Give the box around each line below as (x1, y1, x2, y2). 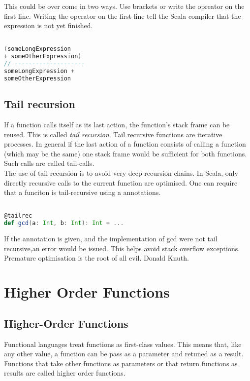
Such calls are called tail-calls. (4, 158, 94, 168)
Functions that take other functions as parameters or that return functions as (4, 358, 238, 368)
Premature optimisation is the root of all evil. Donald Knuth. (4, 253, 189, 263)
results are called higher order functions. (4, 368, 125, 378)
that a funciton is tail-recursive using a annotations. (4, 187, 161, 197)
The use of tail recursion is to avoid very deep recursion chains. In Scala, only (4, 167, 238, 178)
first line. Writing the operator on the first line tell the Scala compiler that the (4, 10, 241, 21)
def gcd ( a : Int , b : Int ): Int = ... (4, 220, 124, 227)
